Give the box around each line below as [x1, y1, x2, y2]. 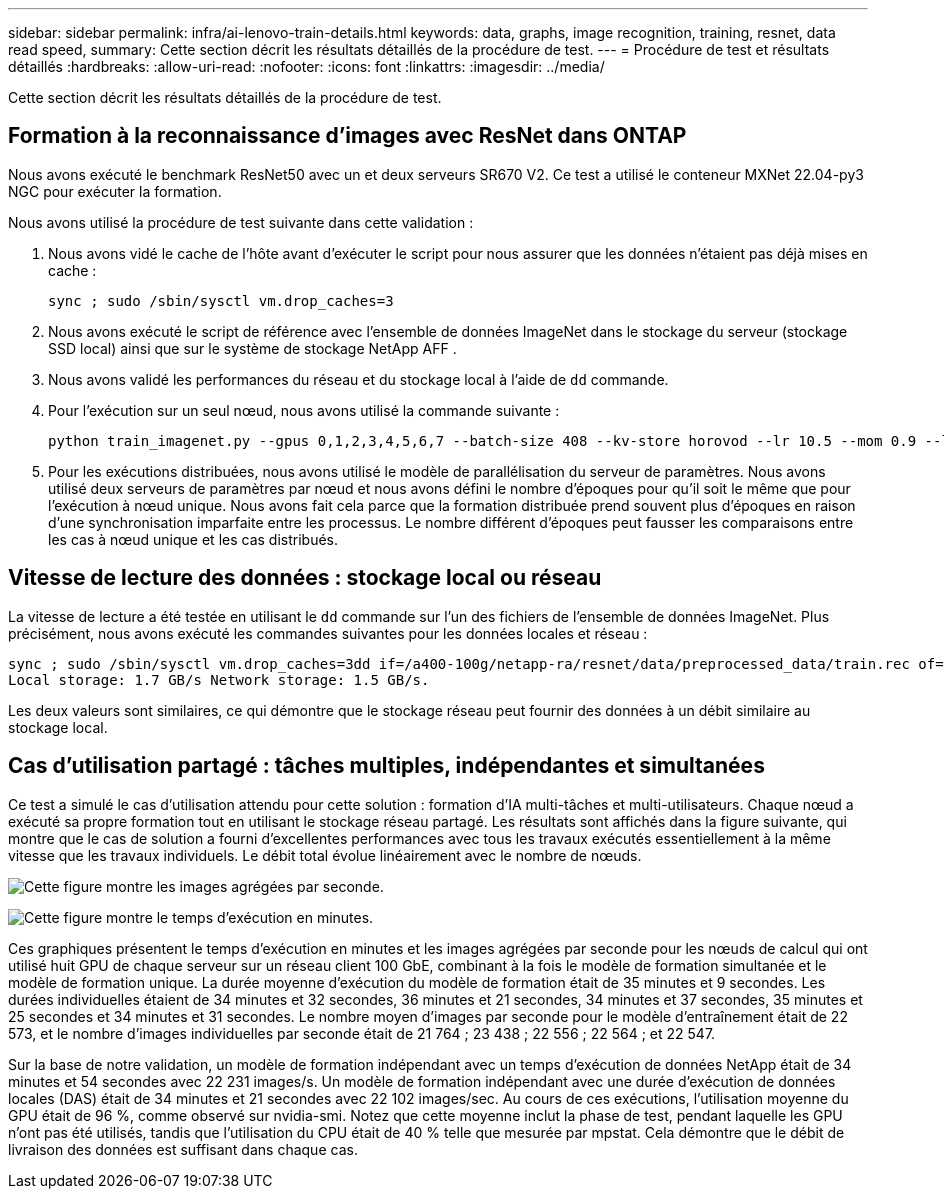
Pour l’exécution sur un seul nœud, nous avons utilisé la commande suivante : [48, 401, 560, 419]
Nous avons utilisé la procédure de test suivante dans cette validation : [8, 213, 474, 231]
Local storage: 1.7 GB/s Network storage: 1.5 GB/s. [8, 671, 430, 688]
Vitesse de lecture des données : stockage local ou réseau [8, 565, 602, 591]
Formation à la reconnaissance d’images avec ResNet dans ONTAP [8, 123, 687, 149]
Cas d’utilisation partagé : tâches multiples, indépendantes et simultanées [8, 753, 765, 779]
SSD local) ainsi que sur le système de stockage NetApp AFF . [48, 339, 457, 357]
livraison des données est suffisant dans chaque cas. [8, 1140, 358, 1158]
